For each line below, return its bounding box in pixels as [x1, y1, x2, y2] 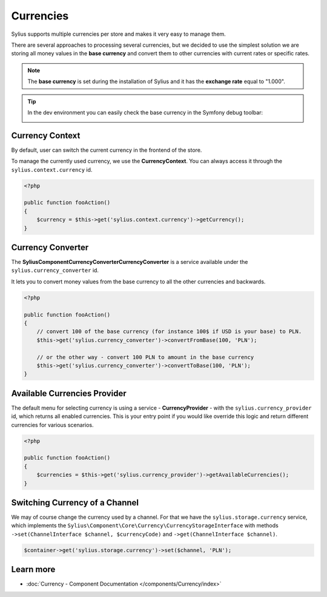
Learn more [11, 564, 56, 575]
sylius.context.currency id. [11, 166, 93, 173]
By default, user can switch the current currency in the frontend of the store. [11, 146, 202, 153]
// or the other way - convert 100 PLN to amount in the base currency [36, 354, 254, 360]
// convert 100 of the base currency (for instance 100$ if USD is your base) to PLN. [36, 328, 302, 335]
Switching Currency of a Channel [11, 497, 139, 508]
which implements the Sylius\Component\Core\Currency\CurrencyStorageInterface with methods [11, 522, 279, 529]
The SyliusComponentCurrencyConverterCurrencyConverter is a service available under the [11, 258, 248, 266]
